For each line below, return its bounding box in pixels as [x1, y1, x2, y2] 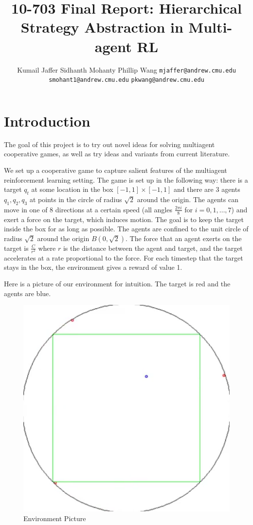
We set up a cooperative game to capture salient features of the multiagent [4, 165, 227, 175]
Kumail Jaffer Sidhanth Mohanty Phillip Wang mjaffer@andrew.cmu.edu [17, 64, 236, 75]
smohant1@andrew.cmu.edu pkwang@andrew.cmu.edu [49, 76, 204, 84]
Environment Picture [23, 513, 86, 523]
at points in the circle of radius [29, 194, 122, 204]
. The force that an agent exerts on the [126, 233, 242, 243]
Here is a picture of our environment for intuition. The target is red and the [4, 279, 231, 289]
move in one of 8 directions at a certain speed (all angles [4, 204, 172, 214]
